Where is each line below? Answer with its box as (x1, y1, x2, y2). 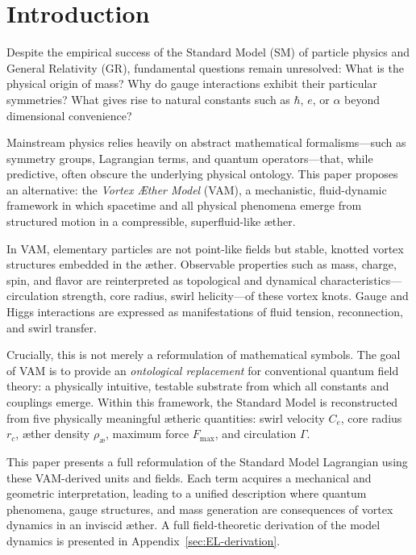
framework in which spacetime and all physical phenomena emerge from (6, 197, 362, 214)
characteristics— (320, 271, 402, 288)
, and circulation (214, 425, 297, 442)
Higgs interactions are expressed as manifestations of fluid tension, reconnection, (6, 303, 403, 320)
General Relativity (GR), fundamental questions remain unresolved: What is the (6, 59, 404, 76)
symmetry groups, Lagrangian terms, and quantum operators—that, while (6, 149, 373, 166)
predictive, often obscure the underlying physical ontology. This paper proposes (6, 165, 398, 182)
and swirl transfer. (6, 319, 97, 336)
